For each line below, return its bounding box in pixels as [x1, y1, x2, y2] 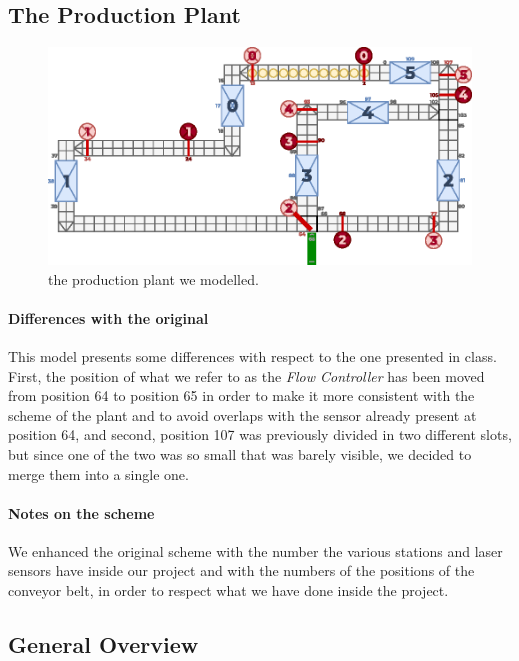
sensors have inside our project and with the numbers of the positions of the [8, 560, 475, 581]
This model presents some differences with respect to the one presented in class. [8, 345, 497, 366]
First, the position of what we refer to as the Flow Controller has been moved [8, 365, 485, 386]
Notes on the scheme [8, 502, 155, 523]
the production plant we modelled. [48, 268, 259, 289]
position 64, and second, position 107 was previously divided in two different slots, [8, 424, 512, 445]
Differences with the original [8, 307, 209, 328]
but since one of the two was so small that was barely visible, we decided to [8, 443, 472, 464]
